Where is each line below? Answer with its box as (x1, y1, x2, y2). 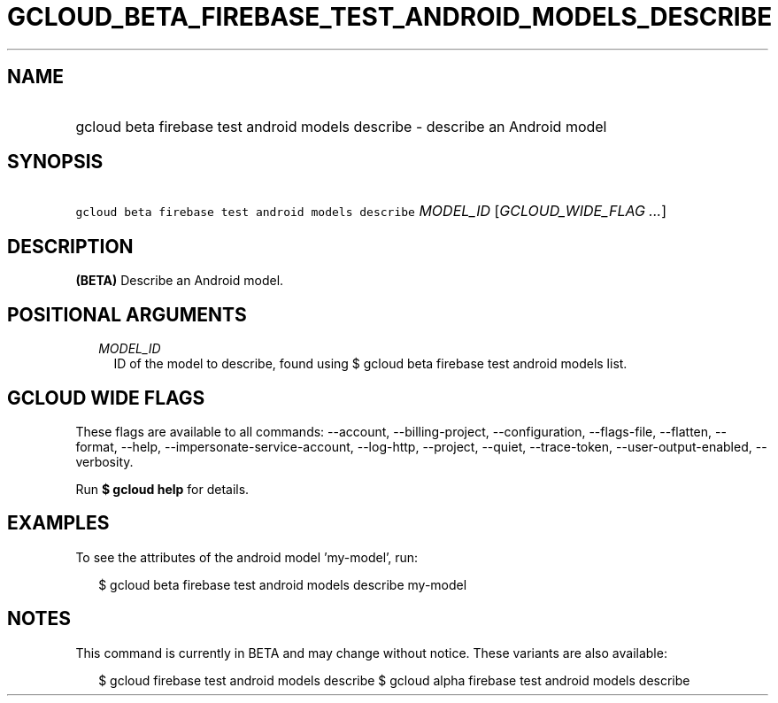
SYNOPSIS (7, 151, 104, 174)
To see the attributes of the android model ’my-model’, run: (75, 549, 419, 565)
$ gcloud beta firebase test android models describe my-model (98, 576, 467, 592)
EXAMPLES (7, 512, 110, 535)
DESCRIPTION (7, 235, 134, 258)
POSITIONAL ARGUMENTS (7, 303, 247, 326)
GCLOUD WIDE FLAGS (7, 386, 205, 409)
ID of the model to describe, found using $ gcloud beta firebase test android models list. (113, 356, 628, 372)
